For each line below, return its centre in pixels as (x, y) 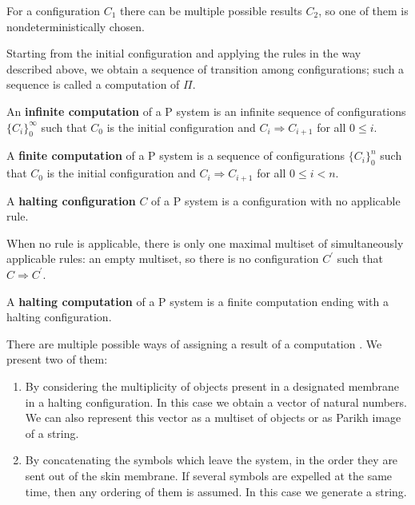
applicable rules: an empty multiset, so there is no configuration (163, 258)
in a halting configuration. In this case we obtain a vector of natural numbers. (216, 402)
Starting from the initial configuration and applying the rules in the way (184, 53)
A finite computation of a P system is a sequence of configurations (176, 155)
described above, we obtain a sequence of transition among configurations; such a (206, 68)
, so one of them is (363, 10)
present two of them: (57, 359)
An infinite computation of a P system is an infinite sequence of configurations (206, 111)
